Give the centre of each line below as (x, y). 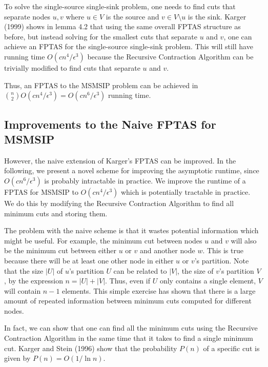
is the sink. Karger (217, 16)
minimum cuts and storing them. (56, 213)
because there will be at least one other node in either (89, 260)
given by (17, 358)
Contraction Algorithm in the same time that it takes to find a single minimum (129, 338)
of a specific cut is (231, 348)
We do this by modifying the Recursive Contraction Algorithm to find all (119, 203)
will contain (23, 290)
